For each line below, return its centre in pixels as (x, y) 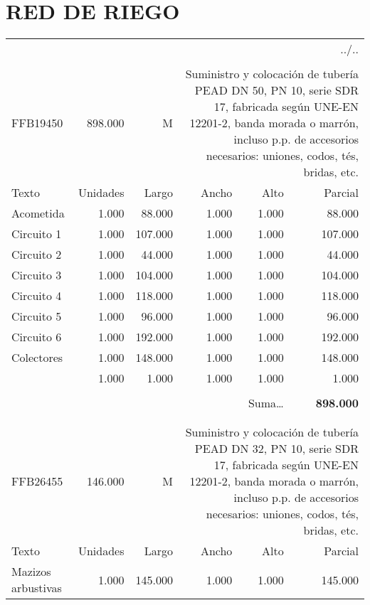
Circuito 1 (37, 234)
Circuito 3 (37, 275)
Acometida (38, 213)
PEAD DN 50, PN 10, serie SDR (276, 90)
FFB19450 (37, 123)
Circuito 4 (37, 296)
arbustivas (37, 588)
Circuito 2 (37, 255)
